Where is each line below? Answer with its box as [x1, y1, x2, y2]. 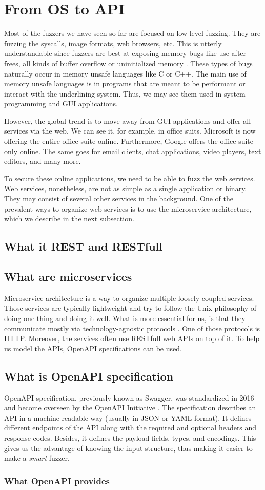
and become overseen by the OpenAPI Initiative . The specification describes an [4, 402, 256, 413]
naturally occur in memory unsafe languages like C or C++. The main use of [4, 68, 247, 79]
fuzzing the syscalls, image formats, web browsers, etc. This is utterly [4, 37, 222, 48]
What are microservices [4, 268, 132, 284]
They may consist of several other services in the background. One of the [4, 193, 233, 204]
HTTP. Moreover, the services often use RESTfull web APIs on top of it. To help [4, 333, 260, 344]
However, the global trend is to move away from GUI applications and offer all [4, 115, 251, 126]
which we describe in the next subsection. [4, 213, 134, 224]
